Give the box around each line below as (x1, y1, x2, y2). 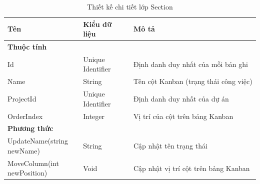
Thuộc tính (7, 41, 47, 52)
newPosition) (7, 167, 47, 178)
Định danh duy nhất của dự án (133, 93, 229, 103)
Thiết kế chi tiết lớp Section (87, 1, 173, 11)
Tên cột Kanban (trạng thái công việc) (133, 76, 252, 86)
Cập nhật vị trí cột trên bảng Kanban (133, 162, 250, 173)
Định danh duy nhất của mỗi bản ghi (133, 58, 248, 69)
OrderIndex (7, 110, 43, 121)
